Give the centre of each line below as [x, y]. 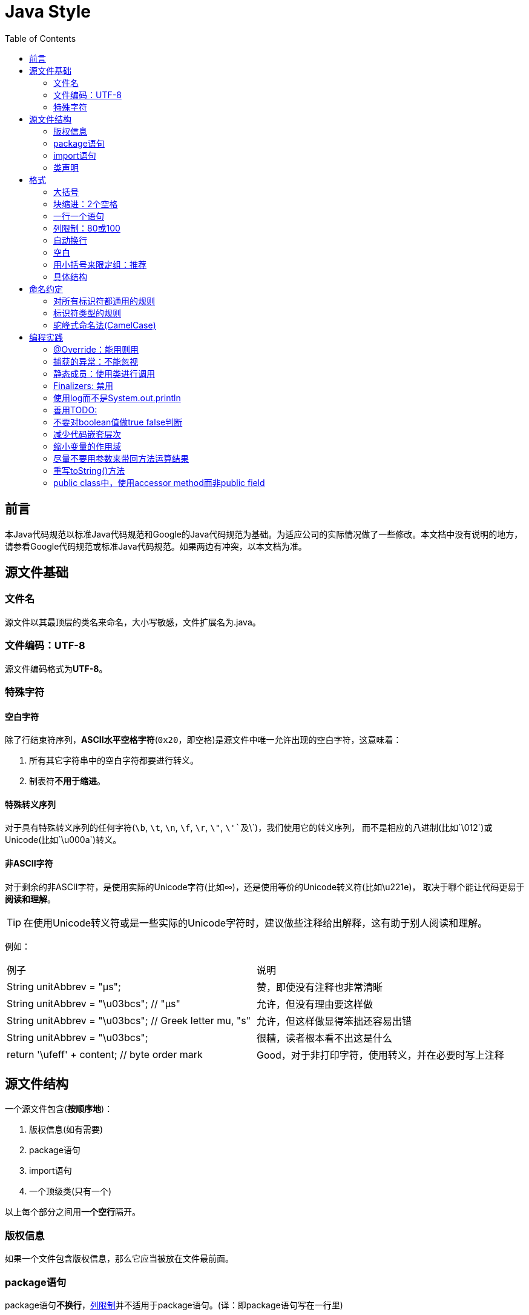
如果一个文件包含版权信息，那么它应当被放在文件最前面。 [119, 1259]
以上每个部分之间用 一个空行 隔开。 [73, 1212]
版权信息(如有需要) [66, 1130]
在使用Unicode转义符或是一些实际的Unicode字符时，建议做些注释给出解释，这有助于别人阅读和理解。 [256, 923]
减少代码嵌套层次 [87, 434]
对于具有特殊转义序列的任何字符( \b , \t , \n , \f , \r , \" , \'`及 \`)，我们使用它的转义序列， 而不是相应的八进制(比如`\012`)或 [249, 828]
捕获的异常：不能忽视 [96, 361]
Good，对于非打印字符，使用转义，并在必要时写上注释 [380, 1055]
